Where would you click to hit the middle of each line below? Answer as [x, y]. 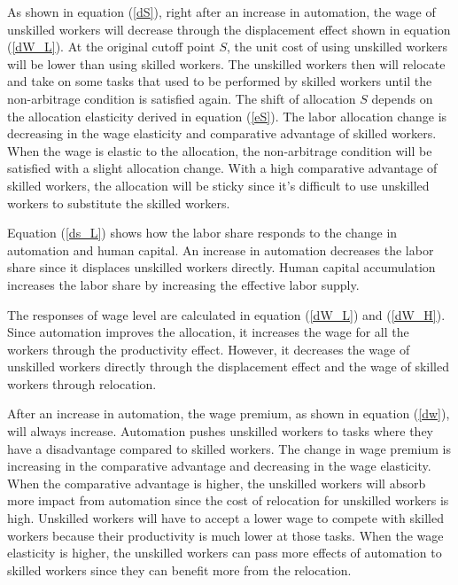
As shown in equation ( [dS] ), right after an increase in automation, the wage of [221, 12]
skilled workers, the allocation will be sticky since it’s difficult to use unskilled [218, 185]
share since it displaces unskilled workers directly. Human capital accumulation [221, 267]
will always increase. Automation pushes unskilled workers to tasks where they [221, 431]
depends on [402, 98]
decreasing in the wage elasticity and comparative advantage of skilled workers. [222, 133]
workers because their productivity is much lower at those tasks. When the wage [225, 535]
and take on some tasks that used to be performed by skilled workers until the [220, 81]
